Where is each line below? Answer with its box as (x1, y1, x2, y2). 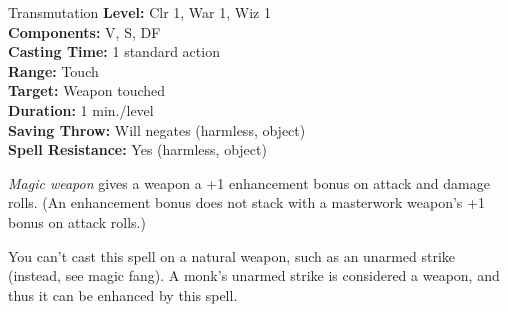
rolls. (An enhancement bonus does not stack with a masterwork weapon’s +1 (8, 192, 485, 213)
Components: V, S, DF (8, 21, 161, 42)
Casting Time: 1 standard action (8, 41, 220, 62)
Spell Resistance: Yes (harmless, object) (8, 139, 267, 160)
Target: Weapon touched (8, 80, 166, 101)
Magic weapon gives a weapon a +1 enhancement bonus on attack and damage (8, 172, 490, 193)
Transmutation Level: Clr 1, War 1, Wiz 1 (8, 2, 271, 22)
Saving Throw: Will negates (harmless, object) (8, 119, 306, 140)
